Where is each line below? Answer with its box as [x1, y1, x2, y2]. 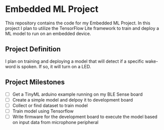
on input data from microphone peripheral [12, 119, 99, 125]
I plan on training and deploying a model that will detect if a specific [5, 58, 144, 64]
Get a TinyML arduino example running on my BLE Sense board [12, 91, 143, 97]
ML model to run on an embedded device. [5, 30, 91, 36]
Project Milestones [5, 78, 65, 87]
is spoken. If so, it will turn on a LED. [16, 63, 91, 69]
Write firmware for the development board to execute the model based [12, 114, 158, 120]
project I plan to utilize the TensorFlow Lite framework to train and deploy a [5, 25, 160, 31]
